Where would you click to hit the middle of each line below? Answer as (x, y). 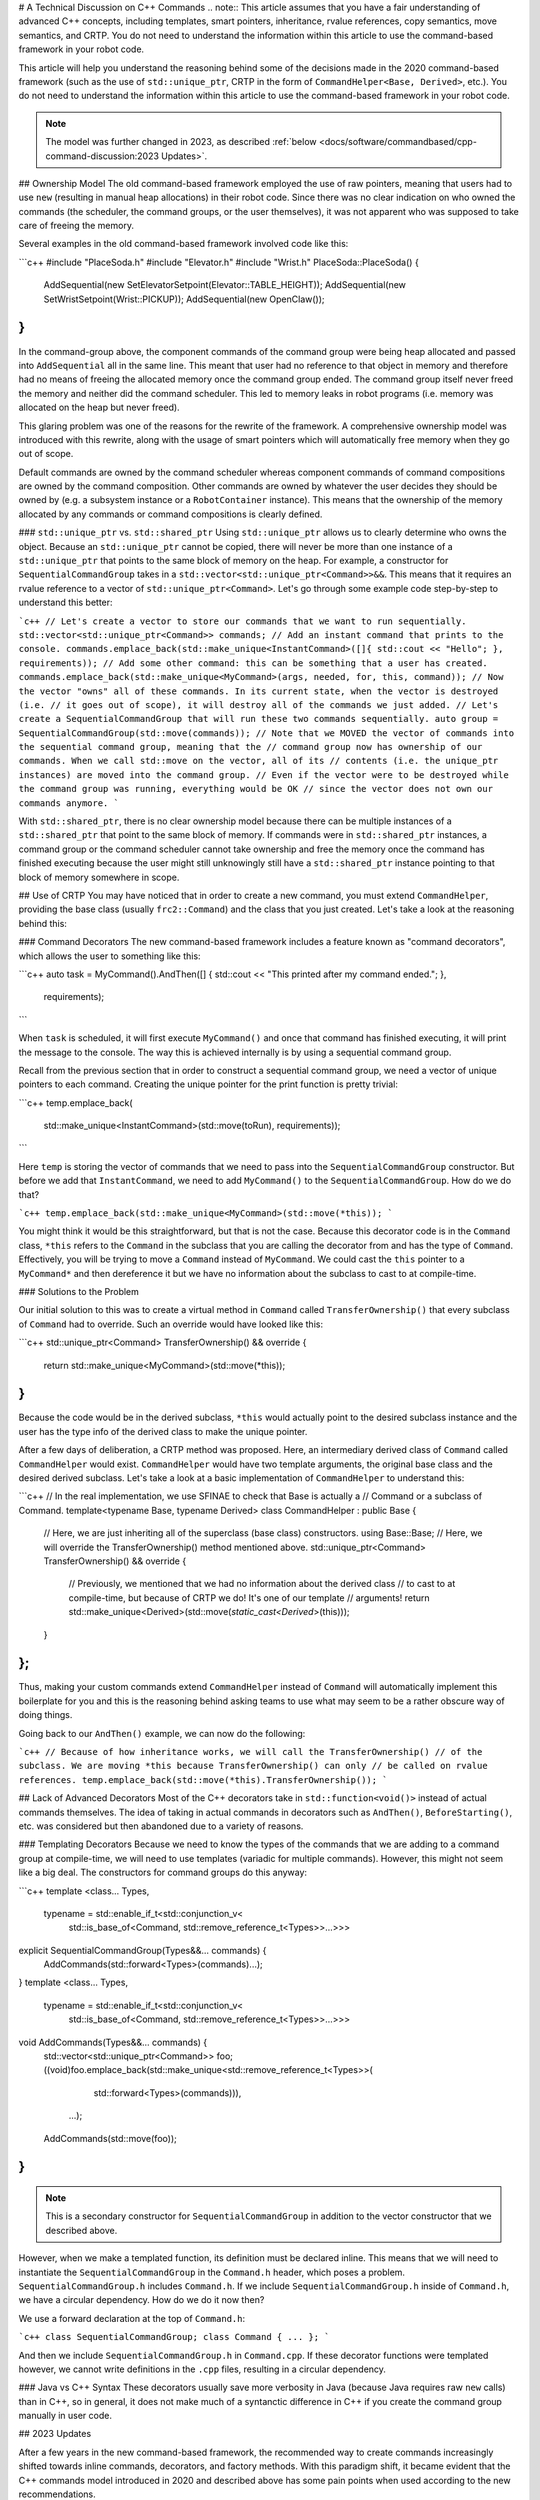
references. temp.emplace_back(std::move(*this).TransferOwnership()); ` (203, 1779)
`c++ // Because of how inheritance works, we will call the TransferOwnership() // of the (250, 1751)
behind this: (42, 923)
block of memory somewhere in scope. (99, 877)
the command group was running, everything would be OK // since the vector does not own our (256, 789)
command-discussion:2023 (102, 156)
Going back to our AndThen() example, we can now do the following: (162, 1733)
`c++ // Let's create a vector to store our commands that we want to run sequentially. (242, 621)
